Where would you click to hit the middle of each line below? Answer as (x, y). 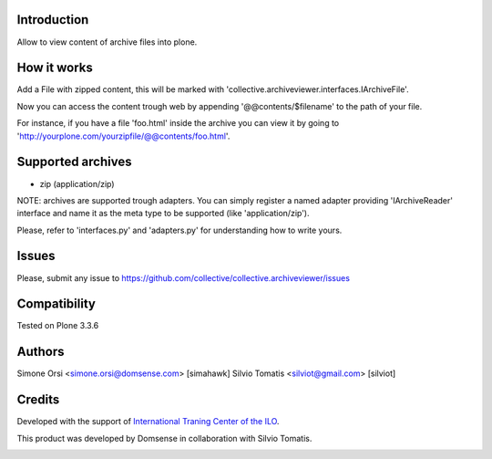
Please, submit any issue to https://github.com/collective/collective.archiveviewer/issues (184, 277)
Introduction (53, 20)
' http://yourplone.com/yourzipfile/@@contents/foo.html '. (123, 136)
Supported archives (74, 162)
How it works (55, 68)
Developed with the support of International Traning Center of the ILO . (148, 422)
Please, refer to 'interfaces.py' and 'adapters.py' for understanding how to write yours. (179, 230)
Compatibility (56, 304)
